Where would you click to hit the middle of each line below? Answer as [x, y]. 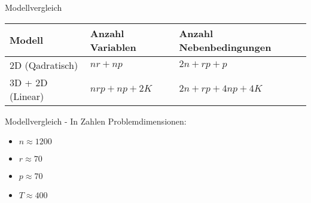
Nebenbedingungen [225, 47]
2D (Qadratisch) [44, 65]
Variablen [113, 47]
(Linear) [27, 96]
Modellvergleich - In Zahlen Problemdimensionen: [96, 121]
